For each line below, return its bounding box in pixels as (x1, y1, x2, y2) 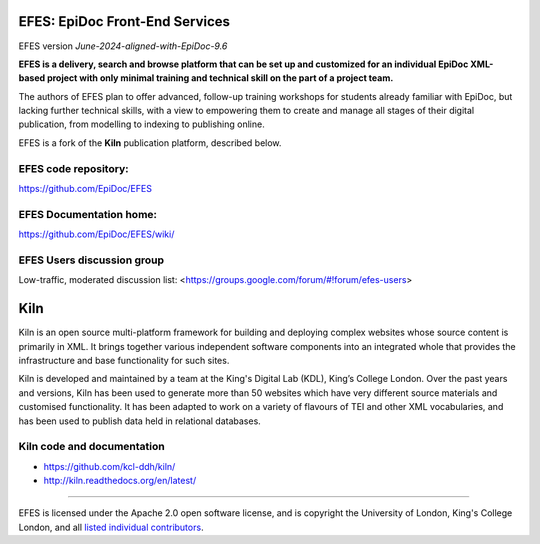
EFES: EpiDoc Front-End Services (18, 13, 230, 30)
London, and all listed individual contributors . (18, 521, 204, 533)
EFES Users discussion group (18, 253, 165, 267)
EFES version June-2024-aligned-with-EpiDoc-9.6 (18, 40, 228, 52)
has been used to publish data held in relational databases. (18, 415, 262, 427)
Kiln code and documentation (18, 440, 165, 454)
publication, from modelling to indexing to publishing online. (18, 118, 265, 130)
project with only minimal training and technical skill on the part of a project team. (46, 72, 394, 84)
